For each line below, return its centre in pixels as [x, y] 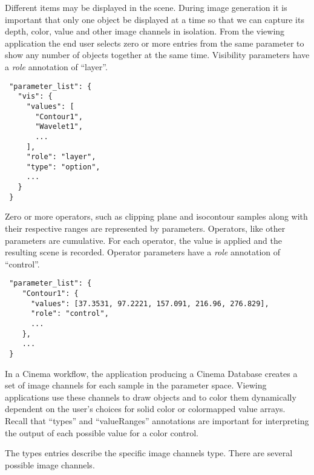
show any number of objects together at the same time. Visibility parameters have [157, 55]
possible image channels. [50, 464]
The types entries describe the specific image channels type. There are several [149, 453]
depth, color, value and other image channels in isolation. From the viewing [145, 31]
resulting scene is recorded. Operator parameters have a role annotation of [143, 252]
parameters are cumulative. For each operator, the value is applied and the [143, 240]
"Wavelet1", [59, 127]
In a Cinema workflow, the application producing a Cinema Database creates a [151, 373]
